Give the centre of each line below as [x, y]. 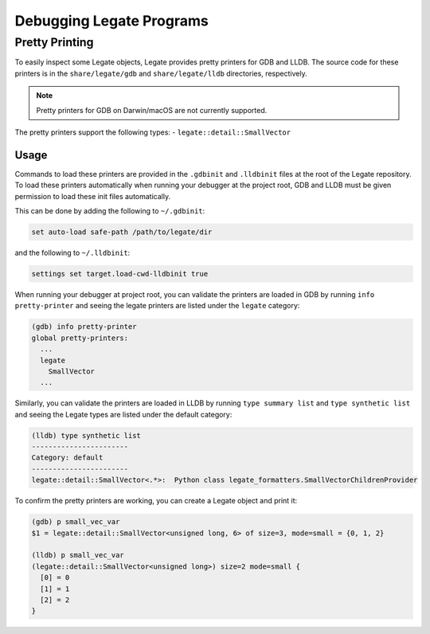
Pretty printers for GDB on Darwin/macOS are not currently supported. [152, 110]
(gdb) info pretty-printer [84, 327]
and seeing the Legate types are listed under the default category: [123, 414]
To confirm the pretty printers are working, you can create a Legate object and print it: [156, 501]
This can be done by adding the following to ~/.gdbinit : [110, 211]
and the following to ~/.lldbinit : [72, 252]
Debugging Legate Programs [111, 21]
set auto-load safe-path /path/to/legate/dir [122, 232]
